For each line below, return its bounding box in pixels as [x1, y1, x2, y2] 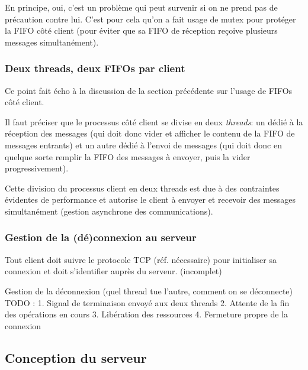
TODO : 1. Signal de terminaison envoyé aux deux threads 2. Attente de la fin [5, 296, 290, 309]
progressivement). [5, 162, 69, 174]
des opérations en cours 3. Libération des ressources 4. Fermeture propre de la [5, 308, 288, 320]
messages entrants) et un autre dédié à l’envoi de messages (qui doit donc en [5, 138, 282, 151]
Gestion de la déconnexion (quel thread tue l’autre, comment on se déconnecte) [5, 284, 293, 297]
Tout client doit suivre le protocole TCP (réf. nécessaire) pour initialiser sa [5, 253, 277, 265]
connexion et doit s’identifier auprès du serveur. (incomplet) [5, 265, 222, 277]
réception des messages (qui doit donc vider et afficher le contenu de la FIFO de [5, 127, 295, 139]
